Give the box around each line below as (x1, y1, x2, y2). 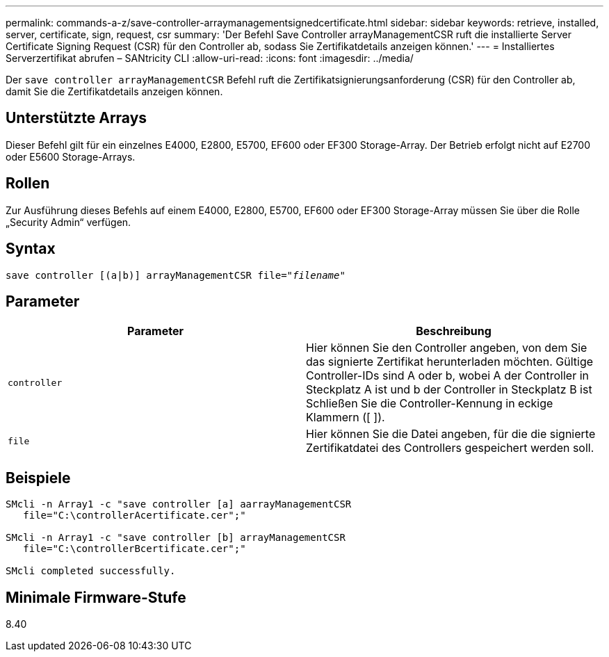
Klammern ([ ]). (306, 410, 385, 425)
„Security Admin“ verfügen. (6, 216, 131, 228)
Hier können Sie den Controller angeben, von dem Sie (306, 341, 587, 355)
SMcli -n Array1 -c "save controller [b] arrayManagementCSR (6, 532, 346, 544)
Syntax (6, 240, 56, 258)
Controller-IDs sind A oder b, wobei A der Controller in (306, 368, 590, 383)
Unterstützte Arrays (6, 109, 147, 127)
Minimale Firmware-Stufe (6, 588, 186, 606)
